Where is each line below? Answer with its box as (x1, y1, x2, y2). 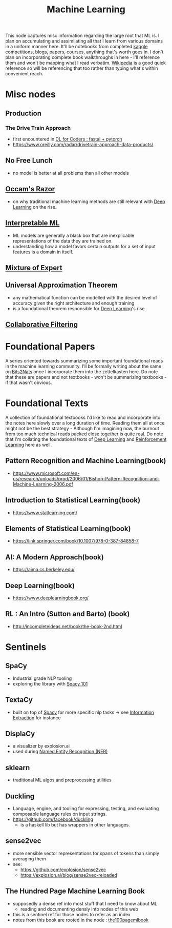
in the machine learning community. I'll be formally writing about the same (5, 363, 162, 370)
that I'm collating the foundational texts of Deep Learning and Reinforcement (5, 436, 167, 442)
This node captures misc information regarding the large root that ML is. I (5, 32, 160, 39)
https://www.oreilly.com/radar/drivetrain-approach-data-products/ (12, 142, 154, 148)
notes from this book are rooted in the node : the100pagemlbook (12, 917, 149, 923)
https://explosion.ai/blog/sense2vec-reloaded (20, 872, 118, 878)
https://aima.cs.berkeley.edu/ (12, 567, 75, 573)
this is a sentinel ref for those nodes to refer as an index (12, 911, 131, 917)
